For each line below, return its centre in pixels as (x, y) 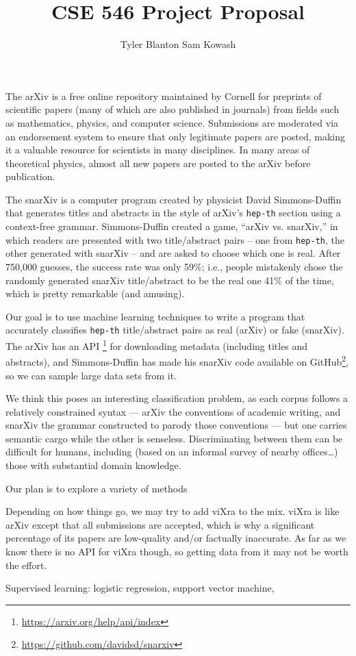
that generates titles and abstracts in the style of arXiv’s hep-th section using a (173, 213)
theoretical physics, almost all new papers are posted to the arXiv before (158, 163)
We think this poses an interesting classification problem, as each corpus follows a (177, 398)
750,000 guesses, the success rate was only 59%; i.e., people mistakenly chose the (174, 266)
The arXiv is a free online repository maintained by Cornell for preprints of (164, 96)
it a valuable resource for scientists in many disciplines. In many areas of (158, 150)
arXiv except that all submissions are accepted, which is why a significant (160, 524)
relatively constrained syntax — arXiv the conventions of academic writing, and (173, 411)
